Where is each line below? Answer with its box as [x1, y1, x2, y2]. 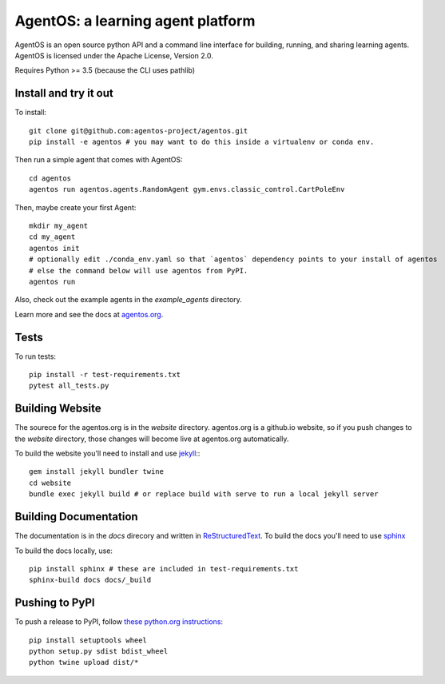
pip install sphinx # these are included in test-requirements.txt [29, 564, 299, 573]
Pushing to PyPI [14, 596, 95, 610]
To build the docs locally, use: [14, 546, 113, 555]
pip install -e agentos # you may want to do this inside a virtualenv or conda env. [29, 137, 375, 147]
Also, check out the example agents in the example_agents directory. [14, 295, 243, 304]
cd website [29, 478, 72, 487]
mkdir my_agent [29, 221, 89, 230]
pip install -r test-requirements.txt [29, 370, 181, 379]
